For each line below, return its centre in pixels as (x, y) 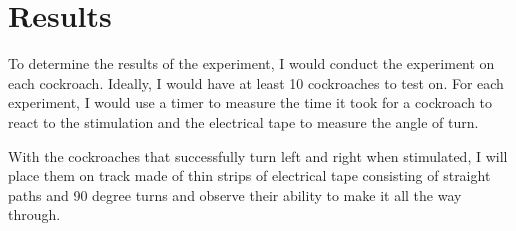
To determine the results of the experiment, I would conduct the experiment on (251, 63)
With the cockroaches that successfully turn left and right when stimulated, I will (258, 155)
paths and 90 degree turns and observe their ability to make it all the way (235, 194)
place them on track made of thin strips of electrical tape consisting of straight (249, 175)
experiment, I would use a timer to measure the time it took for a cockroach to (250, 102)
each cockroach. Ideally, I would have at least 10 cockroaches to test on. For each (256, 82)
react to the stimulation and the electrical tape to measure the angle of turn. (243, 121)
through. (34, 214)
